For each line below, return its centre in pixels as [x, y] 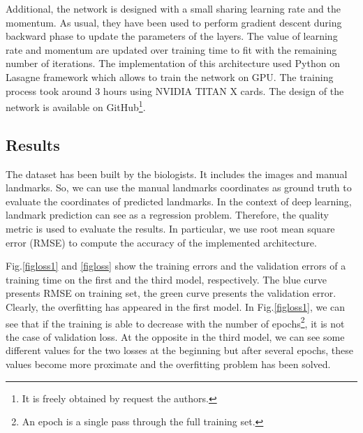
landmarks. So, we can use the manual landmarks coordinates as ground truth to [179, 188]
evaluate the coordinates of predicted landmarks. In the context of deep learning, [179, 201]
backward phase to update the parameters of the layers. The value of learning [172, 36]
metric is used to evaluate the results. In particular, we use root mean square [170, 228]
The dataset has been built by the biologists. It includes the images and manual [177, 174]
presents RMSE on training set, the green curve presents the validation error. [171, 293]
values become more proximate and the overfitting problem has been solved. [168, 364]
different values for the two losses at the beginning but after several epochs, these [180, 350]
